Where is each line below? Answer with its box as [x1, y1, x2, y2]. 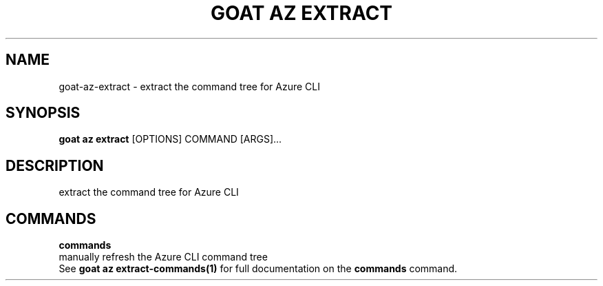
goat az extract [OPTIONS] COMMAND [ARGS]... [59, 133, 282, 145]
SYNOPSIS [6, 104, 81, 122]
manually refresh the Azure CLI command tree [59, 251, 268, 263]
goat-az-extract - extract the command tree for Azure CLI [59, 80, 320, 92]
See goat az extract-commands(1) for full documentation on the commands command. [59, 263, 458, 275]
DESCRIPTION [6, 156, 104, 174]
